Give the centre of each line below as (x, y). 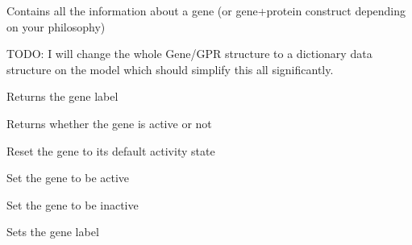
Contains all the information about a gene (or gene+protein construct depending (206, 10)
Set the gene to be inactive (73, 204)
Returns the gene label (62, 96)
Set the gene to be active (68, 178)
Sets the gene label (53, 232)
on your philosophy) (56, 26)
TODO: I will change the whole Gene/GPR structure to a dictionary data (189, 54)
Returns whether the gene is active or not (109, 123)
